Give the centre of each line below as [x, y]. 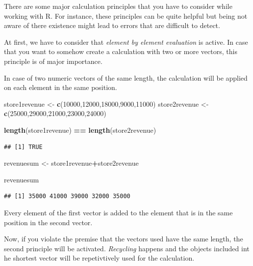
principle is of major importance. [53, 61]
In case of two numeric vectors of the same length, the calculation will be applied [126, 77]
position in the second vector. [48, 222]
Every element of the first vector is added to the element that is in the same [118, 212]
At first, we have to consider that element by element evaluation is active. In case [126, 42]
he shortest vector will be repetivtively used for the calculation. [99, 258]
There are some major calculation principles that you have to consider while [118, 6]
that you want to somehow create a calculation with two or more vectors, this [121, 51]
